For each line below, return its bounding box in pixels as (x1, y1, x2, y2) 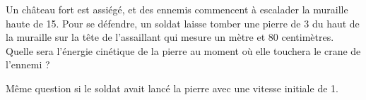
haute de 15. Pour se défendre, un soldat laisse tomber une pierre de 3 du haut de (6, 15, 360, 30)
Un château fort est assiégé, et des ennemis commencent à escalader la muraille (6, 2, 348, 16)
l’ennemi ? (6, 57, 50, 72)
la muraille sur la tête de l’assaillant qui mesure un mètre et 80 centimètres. (6, 30, 334, 44)
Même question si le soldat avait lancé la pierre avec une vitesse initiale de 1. (6, 80, 338, 95)
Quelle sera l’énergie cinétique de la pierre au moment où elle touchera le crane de (6, 43, 361, 58)
